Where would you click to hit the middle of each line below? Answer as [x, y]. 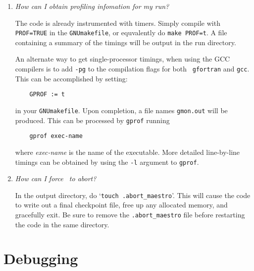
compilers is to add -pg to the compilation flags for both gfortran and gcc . [132, 69]
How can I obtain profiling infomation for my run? [92, 6]
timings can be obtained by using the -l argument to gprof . [107, 162]
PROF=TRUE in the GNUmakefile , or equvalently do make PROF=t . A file [121, 33]
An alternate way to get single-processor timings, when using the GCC [123, 59]
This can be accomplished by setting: [71, 78]
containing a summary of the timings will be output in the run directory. [126, 42]
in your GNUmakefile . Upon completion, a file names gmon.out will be [121, 110]
